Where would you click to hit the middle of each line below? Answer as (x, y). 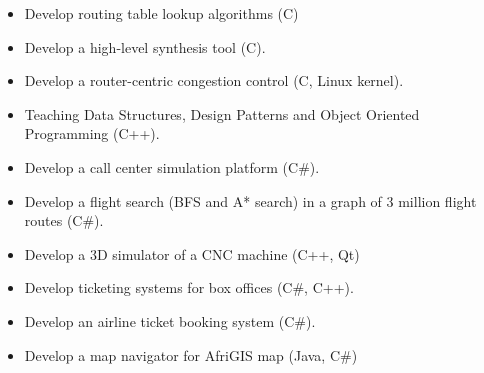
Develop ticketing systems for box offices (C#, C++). (189, 287)
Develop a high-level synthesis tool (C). (145, 46)
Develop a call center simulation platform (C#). (172, 166)
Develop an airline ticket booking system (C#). (170, 320)
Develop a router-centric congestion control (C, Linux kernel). (214, 80)
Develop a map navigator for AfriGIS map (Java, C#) (191, 354)
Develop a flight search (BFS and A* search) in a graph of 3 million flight (250, 200)
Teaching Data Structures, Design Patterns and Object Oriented (222, 113)
